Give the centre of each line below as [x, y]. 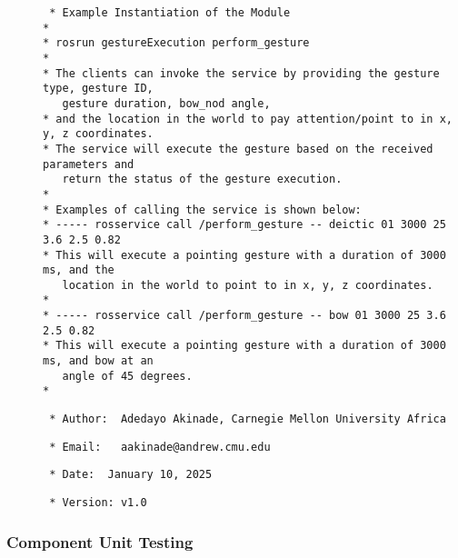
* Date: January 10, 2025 [131, 475]
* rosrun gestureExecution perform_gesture [176, 43]
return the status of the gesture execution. [202, 179]
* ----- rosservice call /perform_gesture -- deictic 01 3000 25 [244, 225]
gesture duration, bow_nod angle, [166, 103]
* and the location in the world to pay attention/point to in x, [248, 119]
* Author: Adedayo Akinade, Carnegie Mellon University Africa [248, 419]
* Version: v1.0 [98, 503]
